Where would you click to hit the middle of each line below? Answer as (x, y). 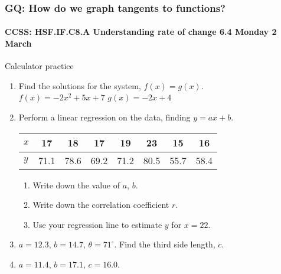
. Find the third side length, (165, 244)
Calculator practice (39, 66)
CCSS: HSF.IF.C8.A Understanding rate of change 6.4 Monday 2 (141, 32)
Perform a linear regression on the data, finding (104, 117)
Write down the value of (76, 185)
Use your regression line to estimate (97, 224)
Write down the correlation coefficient (101, 205)
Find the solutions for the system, (80, 85)
